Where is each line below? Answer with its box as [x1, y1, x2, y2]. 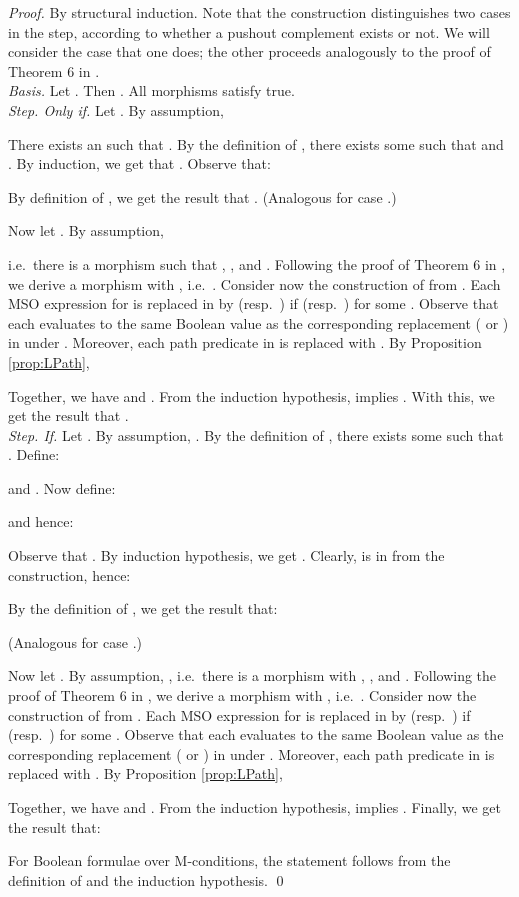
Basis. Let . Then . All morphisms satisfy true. [8, 80, 295, 101]
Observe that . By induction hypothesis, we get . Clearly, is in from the [8, 545, 445, 566]
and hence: [8, 511, 74, 532]
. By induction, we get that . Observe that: [8, 153, 271, 174]
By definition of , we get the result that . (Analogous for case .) [8, 186, 397, 207]
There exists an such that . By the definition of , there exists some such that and [8, 133, 504, 154]
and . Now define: [8, 477, 116, 498]
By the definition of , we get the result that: [8, 598, 278, 619]
